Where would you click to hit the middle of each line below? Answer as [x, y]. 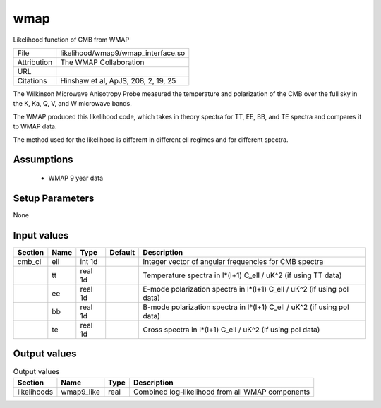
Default [122, 252]
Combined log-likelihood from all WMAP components [222, 392]
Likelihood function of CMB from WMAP [71, 40]
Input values [41, 235]
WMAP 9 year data [76, 178]
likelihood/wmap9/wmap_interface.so [123, 53]
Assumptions [43, 160]
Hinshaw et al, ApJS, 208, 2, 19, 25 [118, 80]
